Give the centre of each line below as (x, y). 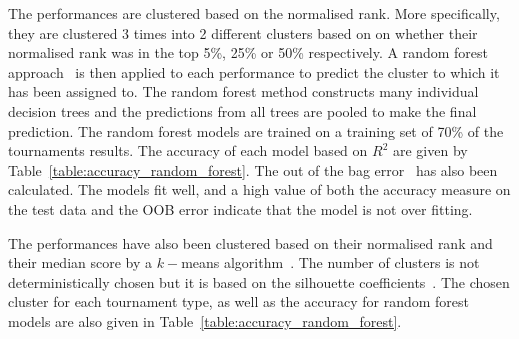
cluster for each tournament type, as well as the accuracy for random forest (238, 301)
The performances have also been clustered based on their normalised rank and (250, 242)
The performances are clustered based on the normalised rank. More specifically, (254, 13)
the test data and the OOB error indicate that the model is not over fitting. (240, 208)
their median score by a (80, 262)
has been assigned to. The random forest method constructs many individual (243, 91)
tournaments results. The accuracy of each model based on (188, 150)
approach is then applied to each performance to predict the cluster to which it (254, 71)
